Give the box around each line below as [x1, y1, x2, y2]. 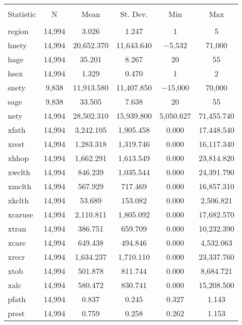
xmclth [8, 181, 32, 192]
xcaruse [8, 209, 34, 220]
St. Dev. [120, 8, 148, 19]
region [8, 25, 29, 36]
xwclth [8, 166, 31, 178]
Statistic [8, 8, 36, 19]
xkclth [8, 195, 29, 206]
